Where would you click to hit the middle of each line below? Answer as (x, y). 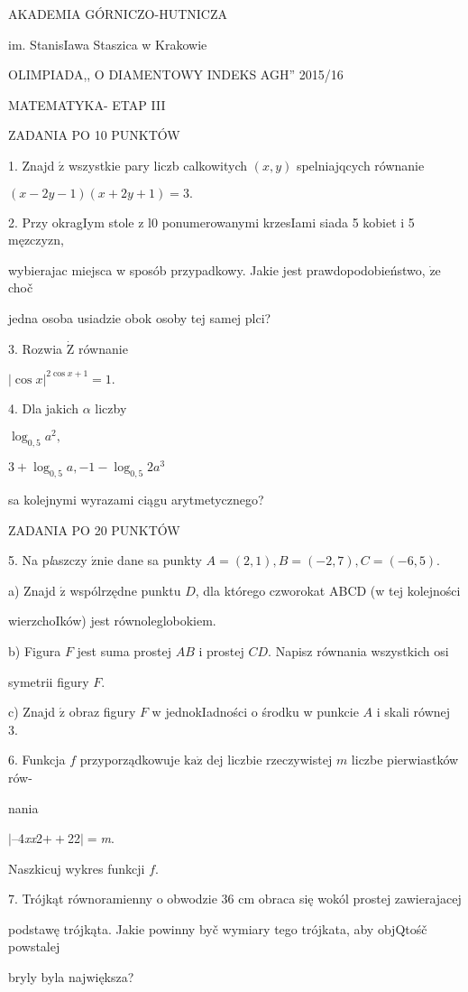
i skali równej (413, 712)
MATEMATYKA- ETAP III (87, 104)
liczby (111, 408)
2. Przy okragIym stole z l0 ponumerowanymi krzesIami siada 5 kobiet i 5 (211, 222)
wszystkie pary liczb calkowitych (158, 165)
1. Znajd (32, 165)
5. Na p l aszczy (48, 560)
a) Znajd (32, 590)
